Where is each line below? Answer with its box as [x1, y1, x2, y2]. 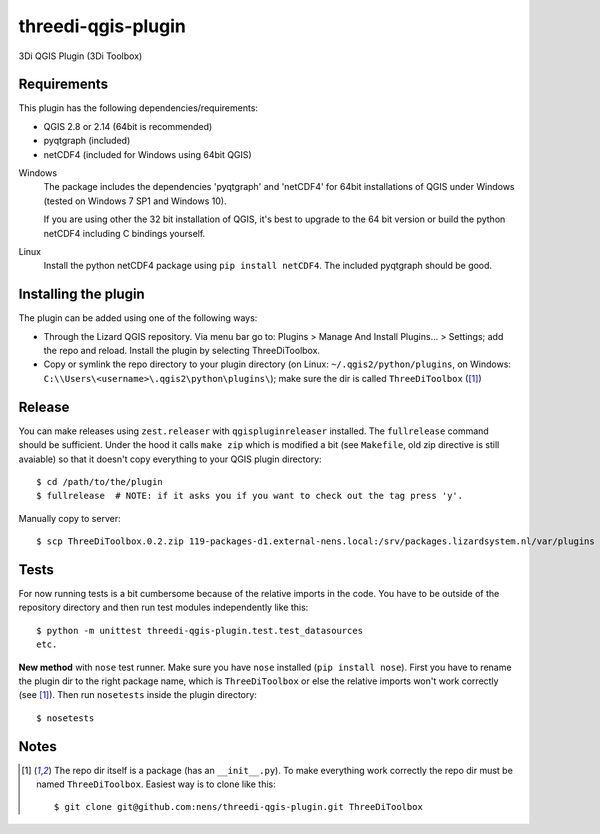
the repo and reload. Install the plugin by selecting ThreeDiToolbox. [43, 345, 320, 357]
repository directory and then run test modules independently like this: [18, 601, 309, 614]
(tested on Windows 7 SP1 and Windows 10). [43, 195, 227, 207]
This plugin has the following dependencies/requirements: [18, 102, 259, 114]
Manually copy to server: [18, 512, 121, 524]
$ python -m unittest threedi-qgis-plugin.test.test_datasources [36, 625, 364, 636]
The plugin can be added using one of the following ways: [18, 312, 258, 324]
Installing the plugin [18, 286, 145, 303]
